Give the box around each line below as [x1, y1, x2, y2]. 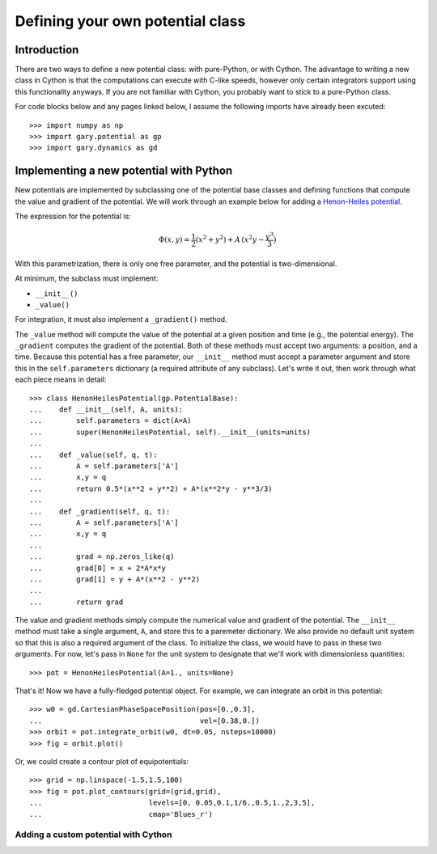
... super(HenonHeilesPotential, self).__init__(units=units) [29, 427, 312, 437]
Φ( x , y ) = [158, 235, 190, 244]
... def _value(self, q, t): [29, 450, 158, 459]
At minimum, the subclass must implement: [15, 273, 159, 283]
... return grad [29, 597, 124, 607]
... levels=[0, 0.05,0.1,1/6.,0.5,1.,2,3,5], [29, 798, 316, 808]
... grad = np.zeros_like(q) [29, 552, 175, 561]
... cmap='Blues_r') [29, 810, 214, 818]
